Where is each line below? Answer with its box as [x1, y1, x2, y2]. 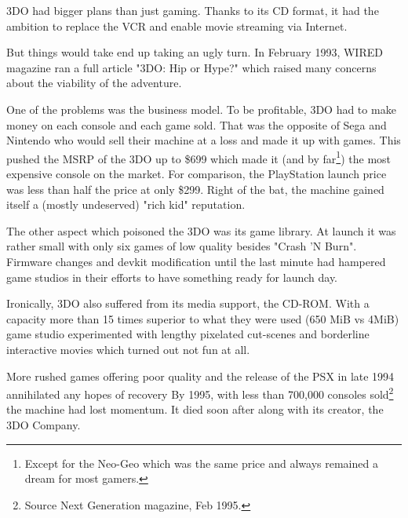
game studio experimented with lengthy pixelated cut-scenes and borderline [6, 326, 370, 342]
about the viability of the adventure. [6, 75, 182, 91]
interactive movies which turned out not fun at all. [6, 341, 250, 357]
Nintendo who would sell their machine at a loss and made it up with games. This [6, 132, 401, 148]
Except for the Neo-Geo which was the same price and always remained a [24, 454, 378, 471]
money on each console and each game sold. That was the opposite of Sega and [6, 116, 387, 133]
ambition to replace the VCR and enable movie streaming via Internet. [6, 17, 348, 34]
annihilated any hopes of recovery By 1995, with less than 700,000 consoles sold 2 [6, 384, 394, 402]
